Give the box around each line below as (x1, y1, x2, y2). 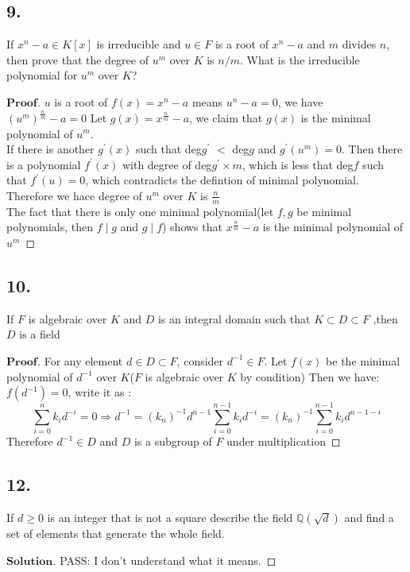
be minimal (296, 203, 352, 219)
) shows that (162, 218, 222, 235)
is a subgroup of (133, 433, 212, 450)
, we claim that (189, 109, 263, 126)
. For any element (37, 352, 123, 369)
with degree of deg (122, 156, 212, 172)
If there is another (6, 141, 95, 157)
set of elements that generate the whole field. (6, 525, 225, 542)
